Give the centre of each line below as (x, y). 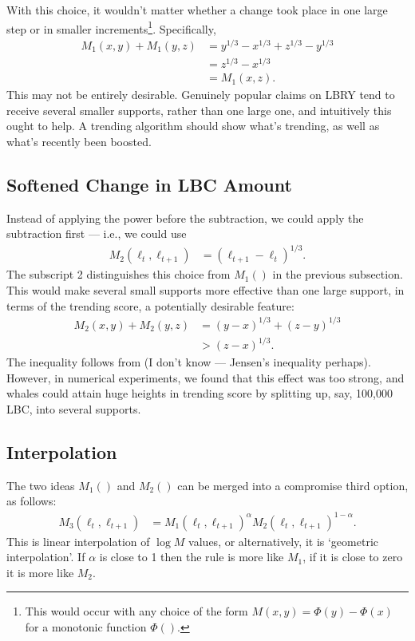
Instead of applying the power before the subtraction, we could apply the (185, 218)
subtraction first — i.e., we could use (97, 233)
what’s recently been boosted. (79, 141)
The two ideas (41, 485)
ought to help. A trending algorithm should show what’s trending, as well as (193, 126)
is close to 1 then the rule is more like (192, 557)
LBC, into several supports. (74, 409)
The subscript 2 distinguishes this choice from (119, 274)
